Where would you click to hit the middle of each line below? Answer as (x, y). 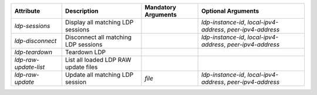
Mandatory (160, 7)
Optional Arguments (230, 11)
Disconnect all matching (98, 37)
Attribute (27, 11)
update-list (30, 67)
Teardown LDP (85, 52)
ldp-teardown (33, 52)
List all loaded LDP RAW (98, 60)
